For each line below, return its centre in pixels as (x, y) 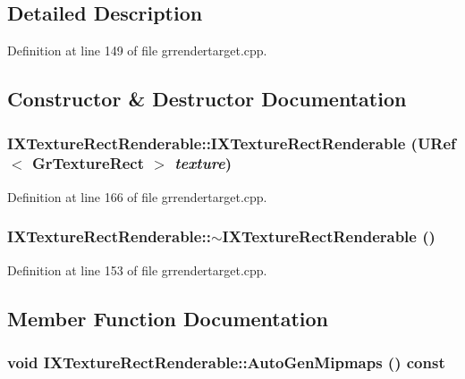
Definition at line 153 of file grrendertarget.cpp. (137, 270)
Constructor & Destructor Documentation (207, 99)
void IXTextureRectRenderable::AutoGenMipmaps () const (226, 362)
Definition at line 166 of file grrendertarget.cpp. (137, 196)
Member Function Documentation (168, 318)
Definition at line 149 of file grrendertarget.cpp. (137, 51)
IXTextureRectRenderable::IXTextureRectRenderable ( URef (232, 143)
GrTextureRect (88, 163)
